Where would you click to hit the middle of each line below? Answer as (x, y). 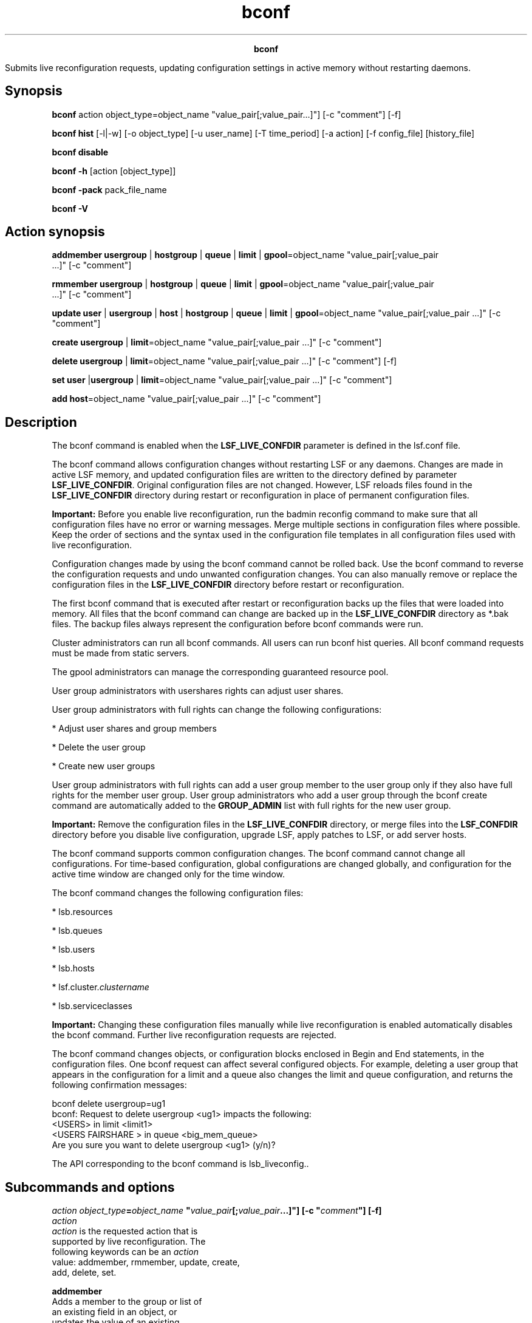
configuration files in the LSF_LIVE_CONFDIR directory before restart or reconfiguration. (228, 585)
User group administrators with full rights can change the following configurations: (217, 710)
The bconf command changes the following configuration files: (178, 893)
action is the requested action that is (125, 1231)
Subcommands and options (90, 1187)
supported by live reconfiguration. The (129, 1242)
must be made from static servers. (121, 653)
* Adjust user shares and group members (134, 729)
